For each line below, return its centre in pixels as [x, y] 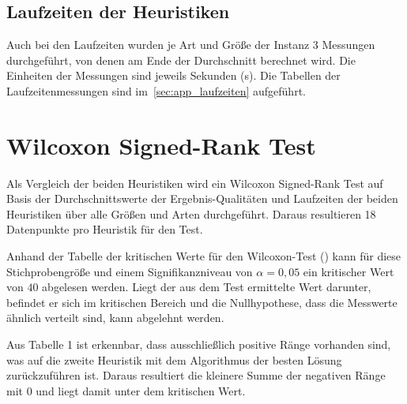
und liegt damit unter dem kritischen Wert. [141, 390]
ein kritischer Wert [349, 271]
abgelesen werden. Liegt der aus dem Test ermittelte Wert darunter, [207, 287]
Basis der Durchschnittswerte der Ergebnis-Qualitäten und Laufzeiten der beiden [202, 198]
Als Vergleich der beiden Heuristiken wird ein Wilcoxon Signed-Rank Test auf [195, 183]
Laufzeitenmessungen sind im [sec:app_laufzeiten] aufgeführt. [156, 90]
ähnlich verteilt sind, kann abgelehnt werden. [115, 318]
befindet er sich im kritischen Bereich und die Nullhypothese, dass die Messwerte [202, 302]
